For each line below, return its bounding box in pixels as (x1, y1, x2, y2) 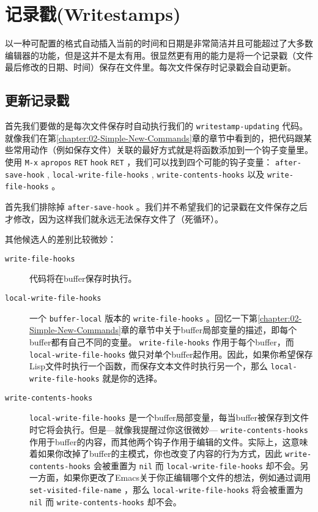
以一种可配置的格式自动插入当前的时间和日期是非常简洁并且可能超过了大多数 (5, 37, 313, 50)
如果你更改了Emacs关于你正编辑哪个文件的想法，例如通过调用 (63, 471, 311, 484)
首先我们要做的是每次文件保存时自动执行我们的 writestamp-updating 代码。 (5, 119, 308, 132)
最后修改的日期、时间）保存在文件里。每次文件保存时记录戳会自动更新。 (5, 61, 296, 73)
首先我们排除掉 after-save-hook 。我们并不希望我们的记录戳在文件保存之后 (5, 200, 308, 213)
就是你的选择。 (102, 371, 163, 384)
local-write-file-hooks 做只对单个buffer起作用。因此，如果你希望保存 (29, 347, 313, 360)
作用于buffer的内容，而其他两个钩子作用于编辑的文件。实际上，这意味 (29, 435, 308, 448)
